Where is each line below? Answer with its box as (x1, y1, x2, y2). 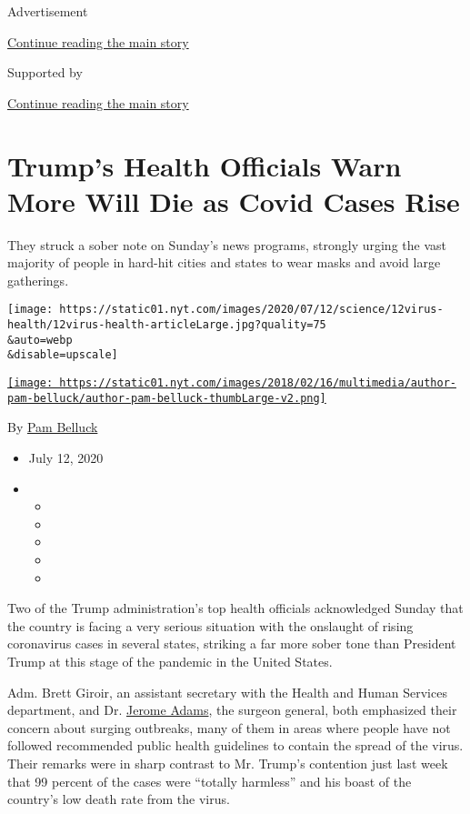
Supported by (7, 63, 83, 82)
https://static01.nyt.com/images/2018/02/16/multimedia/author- (59, 377, 456, 390)
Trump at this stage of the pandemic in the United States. (7, 651, 333, 670)
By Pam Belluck (7, 417, 98, 437)
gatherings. (7, 270, 69, 289)
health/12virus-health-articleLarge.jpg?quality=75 (7, 318, 326, 332)
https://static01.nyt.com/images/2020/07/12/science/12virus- (59, 303, 444, 317)
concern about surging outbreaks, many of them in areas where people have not (7, 718, 451, 737)
